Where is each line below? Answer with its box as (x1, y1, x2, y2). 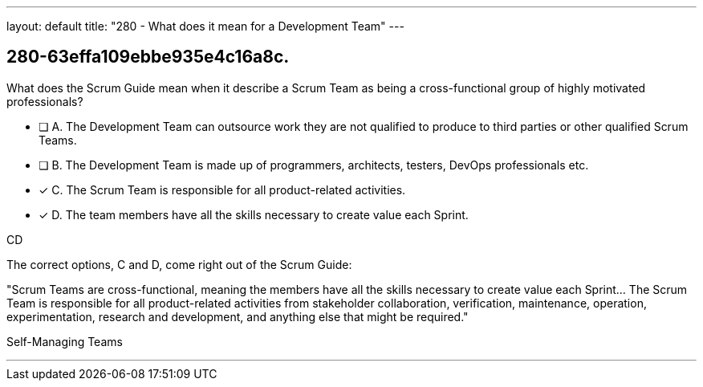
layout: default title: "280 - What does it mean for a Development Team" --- (6, 19, 404, 33)
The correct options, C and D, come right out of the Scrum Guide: (6, 257, 352, 271)
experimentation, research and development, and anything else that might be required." (6, 309, 469, 324)
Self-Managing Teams (6, 334, 123, 348)
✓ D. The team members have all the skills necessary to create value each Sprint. (39, 207, 469, 222)
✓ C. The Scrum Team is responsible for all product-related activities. (39, 182, 406, 197)
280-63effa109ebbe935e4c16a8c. (6, 47, 290, 67)
